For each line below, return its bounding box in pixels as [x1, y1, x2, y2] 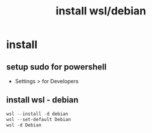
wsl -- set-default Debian [6, 116, 71, 122]
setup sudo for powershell [6, 62, 107, 72]
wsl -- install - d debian [6, 111, 68, 117]
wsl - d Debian [6, 122, 42, 128]
